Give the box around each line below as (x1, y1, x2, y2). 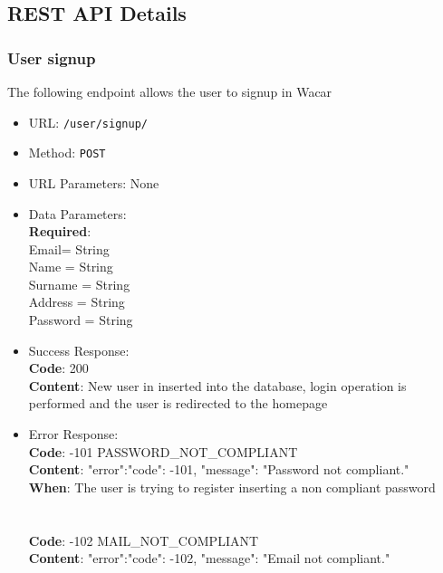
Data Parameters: (28, 204, 127, 223)
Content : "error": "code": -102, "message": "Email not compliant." (28, 549, 390, 568)
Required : (28, 222, 91, 241)
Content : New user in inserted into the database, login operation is (28, 376, 407, 395)
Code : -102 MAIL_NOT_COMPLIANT (28, 530, 259, 549)
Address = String (28, 292, 125, 311)
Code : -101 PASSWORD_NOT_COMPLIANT (28, 442, 298, 461)
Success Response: (28, 340, 130, 359)
